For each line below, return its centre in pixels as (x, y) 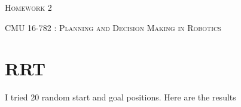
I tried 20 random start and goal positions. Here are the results (120, 97)
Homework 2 (28, 7)
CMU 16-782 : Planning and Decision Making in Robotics (113, 27)
